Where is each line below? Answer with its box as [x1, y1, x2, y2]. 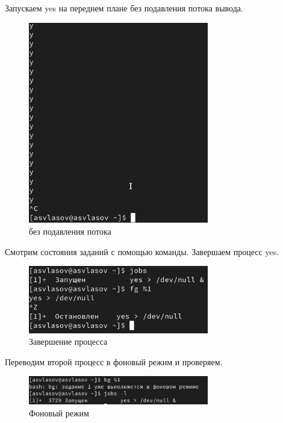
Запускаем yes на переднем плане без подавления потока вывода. [5, 2, 243, 14]
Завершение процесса [29, 335, 108, 348]
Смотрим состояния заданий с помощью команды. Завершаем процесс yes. [5, 245, 279, 258]
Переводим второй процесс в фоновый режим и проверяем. [5, 355, 223, 368]
